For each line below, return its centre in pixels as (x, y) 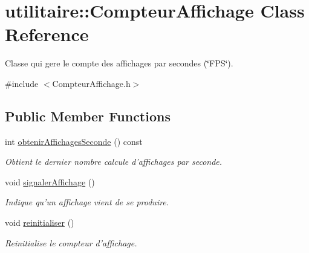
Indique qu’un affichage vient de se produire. (87, 202)
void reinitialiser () (40, 223)
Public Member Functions (88, 116)
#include (22, 83)
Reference (47, 34)
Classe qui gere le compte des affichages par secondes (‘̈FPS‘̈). (119, 63)
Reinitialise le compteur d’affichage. (71, 242)
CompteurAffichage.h (91, 83)
